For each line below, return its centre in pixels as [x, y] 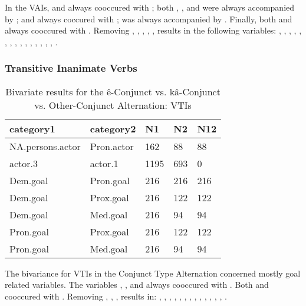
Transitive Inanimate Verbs [71, 68]
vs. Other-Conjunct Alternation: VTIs [113, 105]
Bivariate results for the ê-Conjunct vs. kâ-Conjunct [113, 91]
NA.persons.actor [45, 146]
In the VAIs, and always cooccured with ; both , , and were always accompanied [150, 7]
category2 [113, 128]
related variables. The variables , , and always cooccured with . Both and [137, 285]
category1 [32, 128]
